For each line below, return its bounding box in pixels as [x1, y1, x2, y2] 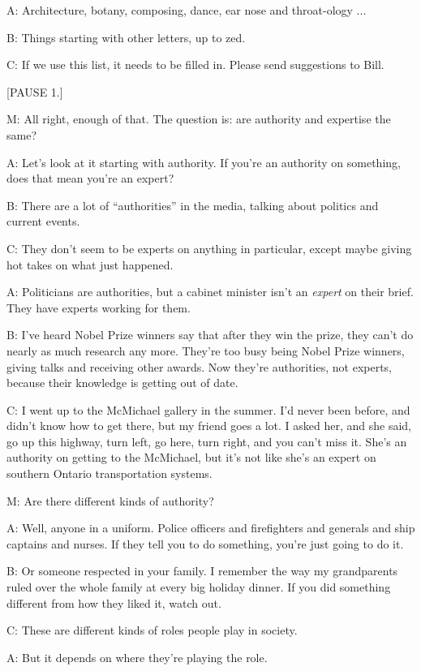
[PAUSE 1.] [6, 83, 63, 100]
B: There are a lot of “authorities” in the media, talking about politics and [6, 196, 379, 213]
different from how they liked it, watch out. [6, 594, 221, 611]
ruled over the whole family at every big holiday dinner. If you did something [6, 579, 391, 596]
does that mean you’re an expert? [6, 170, 174, 187]
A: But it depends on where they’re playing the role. [6, 648, 268, 665]
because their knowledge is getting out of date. [6, 374, 238, 391]
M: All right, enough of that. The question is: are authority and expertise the [6, 110, 391, 127]
